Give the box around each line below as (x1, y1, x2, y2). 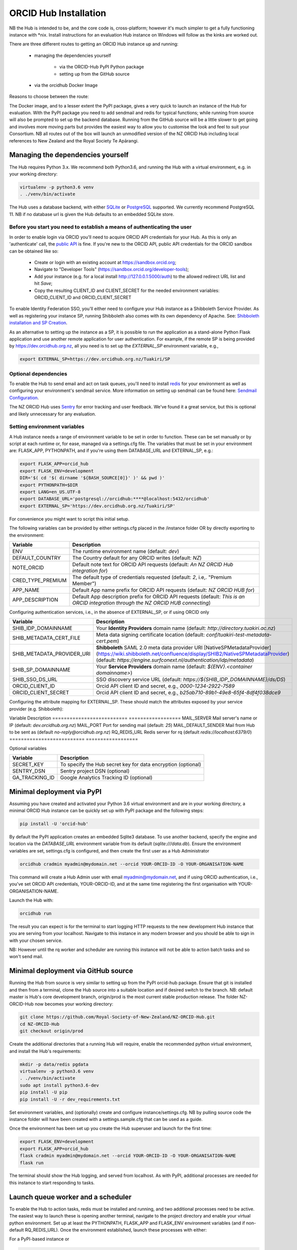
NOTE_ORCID (12, 564, 44, 571)
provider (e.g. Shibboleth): (9, 705, 63, 712)
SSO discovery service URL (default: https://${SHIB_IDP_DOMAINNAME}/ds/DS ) (95, 676, 286, 683)
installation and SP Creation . (9, 320, 67, 326)
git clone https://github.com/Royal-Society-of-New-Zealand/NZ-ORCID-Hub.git (19, 1014, 215, 1020)
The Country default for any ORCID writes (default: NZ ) (72, 554, 202, 561)
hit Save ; (34, 280, 52, 286)
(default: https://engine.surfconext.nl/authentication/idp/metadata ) (95, 656, 254, 663)
